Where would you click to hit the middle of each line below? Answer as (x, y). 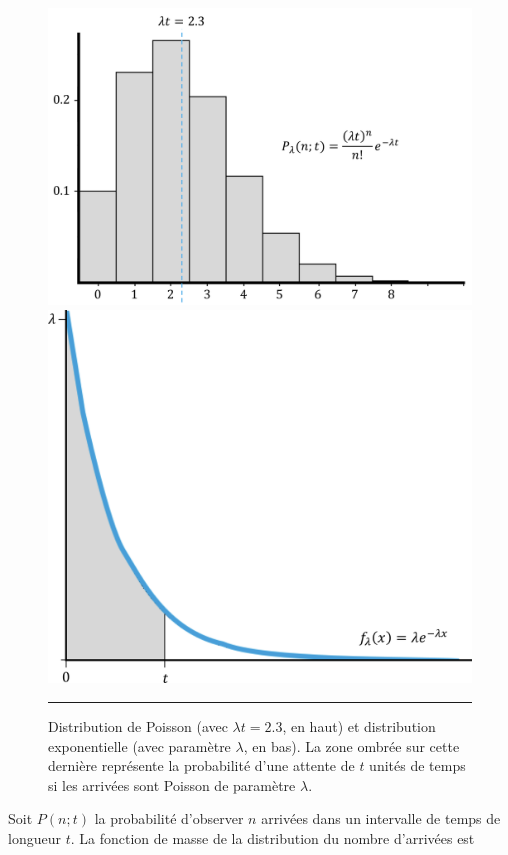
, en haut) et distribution (359, 725)
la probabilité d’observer (169, 818)
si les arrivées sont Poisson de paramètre (172, 784)
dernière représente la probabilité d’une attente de (201, 765)
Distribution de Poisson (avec (138, 725)
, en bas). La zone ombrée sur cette (351, 745)
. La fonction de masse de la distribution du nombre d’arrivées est (272, 837)
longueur (34, 837)
